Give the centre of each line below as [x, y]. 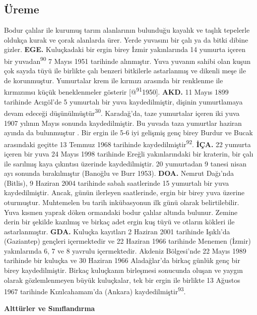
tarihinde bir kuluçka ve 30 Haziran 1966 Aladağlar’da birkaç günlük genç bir [122, 260]
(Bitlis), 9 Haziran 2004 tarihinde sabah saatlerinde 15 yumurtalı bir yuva [117, 183]
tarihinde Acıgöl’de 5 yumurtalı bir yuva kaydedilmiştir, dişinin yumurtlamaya [124, 101]
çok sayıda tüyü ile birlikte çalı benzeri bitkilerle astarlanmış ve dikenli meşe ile [125, 71]
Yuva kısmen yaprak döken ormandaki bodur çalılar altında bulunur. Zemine [121, 212]
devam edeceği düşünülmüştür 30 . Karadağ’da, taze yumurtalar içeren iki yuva [122, 112]
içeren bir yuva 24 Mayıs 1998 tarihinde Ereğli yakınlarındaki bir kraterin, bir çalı [129, 153]
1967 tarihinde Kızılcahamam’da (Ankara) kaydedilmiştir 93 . [95, 290]
